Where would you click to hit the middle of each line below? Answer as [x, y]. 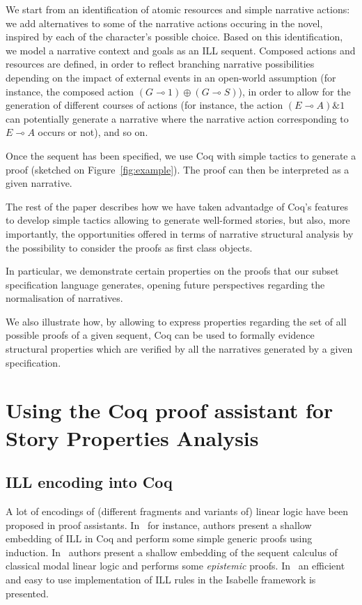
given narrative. [39, 183]
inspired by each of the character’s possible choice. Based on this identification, [174, 37]
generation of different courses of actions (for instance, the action [144, 105]
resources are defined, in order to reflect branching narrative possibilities [160, 64]
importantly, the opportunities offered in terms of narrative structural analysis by [180, 233]
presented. [27, 593]
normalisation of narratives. [64, 298]
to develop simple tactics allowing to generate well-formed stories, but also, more [178, 220]
